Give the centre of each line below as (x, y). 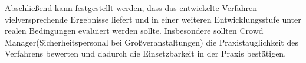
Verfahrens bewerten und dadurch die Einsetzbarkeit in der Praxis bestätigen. (146, 53)
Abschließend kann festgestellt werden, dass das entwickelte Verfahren (131, 8)
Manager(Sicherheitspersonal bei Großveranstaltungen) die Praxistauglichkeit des (152, 42)
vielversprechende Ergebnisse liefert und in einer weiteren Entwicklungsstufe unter (153, 19)
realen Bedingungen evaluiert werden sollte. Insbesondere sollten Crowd (134, 31)
